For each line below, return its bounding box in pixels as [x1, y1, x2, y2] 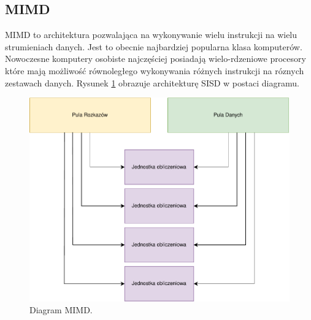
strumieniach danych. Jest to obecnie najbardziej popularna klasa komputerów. [5, 40, 302, 53]
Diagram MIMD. [29, 303, 93, 316]
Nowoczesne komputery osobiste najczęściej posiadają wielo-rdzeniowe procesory [5, 52, 306, 65]
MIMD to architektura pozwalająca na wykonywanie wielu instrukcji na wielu [5, 28, 298, 41]
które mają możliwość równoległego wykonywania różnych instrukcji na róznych [5, 64, 304, 77]
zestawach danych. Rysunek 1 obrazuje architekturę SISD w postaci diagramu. [5, 76, 299, 89]
